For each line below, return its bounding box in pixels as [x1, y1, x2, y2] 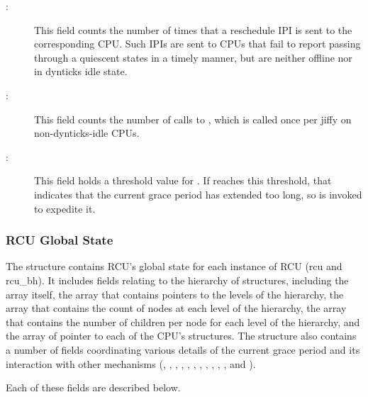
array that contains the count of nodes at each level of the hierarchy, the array [6, 301, 347, 315]
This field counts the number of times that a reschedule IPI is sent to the [34, 22, 352, 37]
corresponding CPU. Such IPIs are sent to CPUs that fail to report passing [34, 36, 361, 51]
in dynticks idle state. [34, 64, 128, 79]
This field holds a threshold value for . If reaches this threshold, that [34, 173, 332, 188]
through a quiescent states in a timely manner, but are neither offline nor [34, 50, 352, 65]
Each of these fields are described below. [6, 380, 181, 395]
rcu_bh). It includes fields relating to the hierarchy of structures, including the [6, 272, 349, 287]
